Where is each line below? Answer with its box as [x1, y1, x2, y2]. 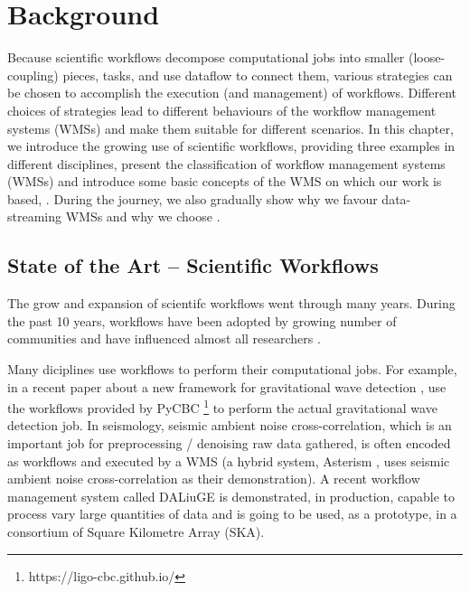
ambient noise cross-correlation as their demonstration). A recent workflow [7, 469, 420, 488]
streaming [7, 207, 62, 226]
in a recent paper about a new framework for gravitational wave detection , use [7, 377, 446, 396]
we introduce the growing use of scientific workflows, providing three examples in [7, 136, 456, 155]
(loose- [409, 48, 446, 67]
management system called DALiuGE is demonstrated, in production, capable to [7, 486, 455, 505]
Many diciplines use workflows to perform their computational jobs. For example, [7, 360, 457, 379]
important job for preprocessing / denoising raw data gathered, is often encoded [7, 434, 451, 453]
